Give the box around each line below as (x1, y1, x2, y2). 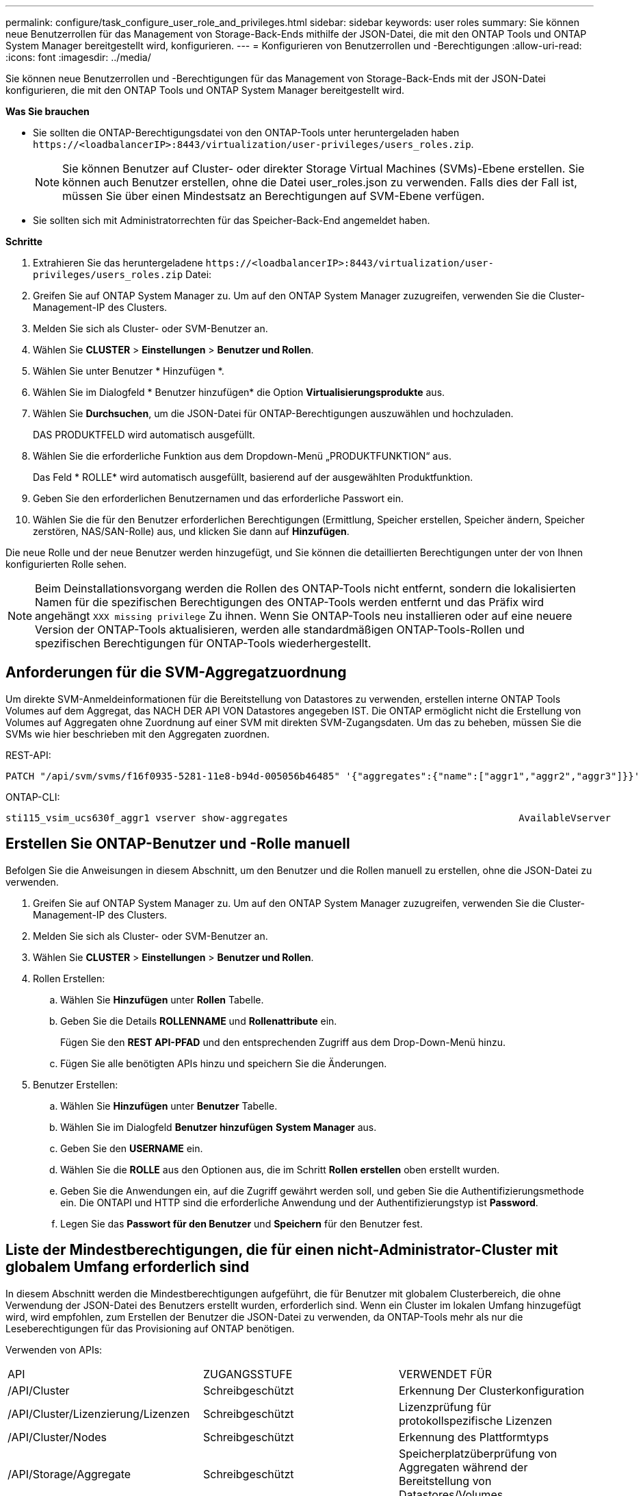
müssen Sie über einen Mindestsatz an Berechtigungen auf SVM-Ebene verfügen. (62, 189, 485, 203)
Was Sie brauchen (5, 105, 90, 117)
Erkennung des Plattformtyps (398, 1430, 549, 1444)
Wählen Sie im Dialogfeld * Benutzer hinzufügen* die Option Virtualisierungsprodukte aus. (33, 386, 445, 398)
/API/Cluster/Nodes (8, 1430, 107, 1444)
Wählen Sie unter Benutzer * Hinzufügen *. (33, 365, 224, 377)
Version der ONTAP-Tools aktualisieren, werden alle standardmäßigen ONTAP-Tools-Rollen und (35, 623, 525, 636)
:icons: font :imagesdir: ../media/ (5, 51, 151, 63)
